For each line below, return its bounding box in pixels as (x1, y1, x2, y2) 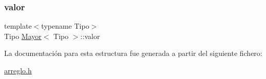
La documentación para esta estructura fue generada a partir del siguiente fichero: (4, 48, 262, 58)
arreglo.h (4, 65, 32, 75)
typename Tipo (41, 21, 89, 31)
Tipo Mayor (4, 30, 42, 41)
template (4, 21, 32, 31)
